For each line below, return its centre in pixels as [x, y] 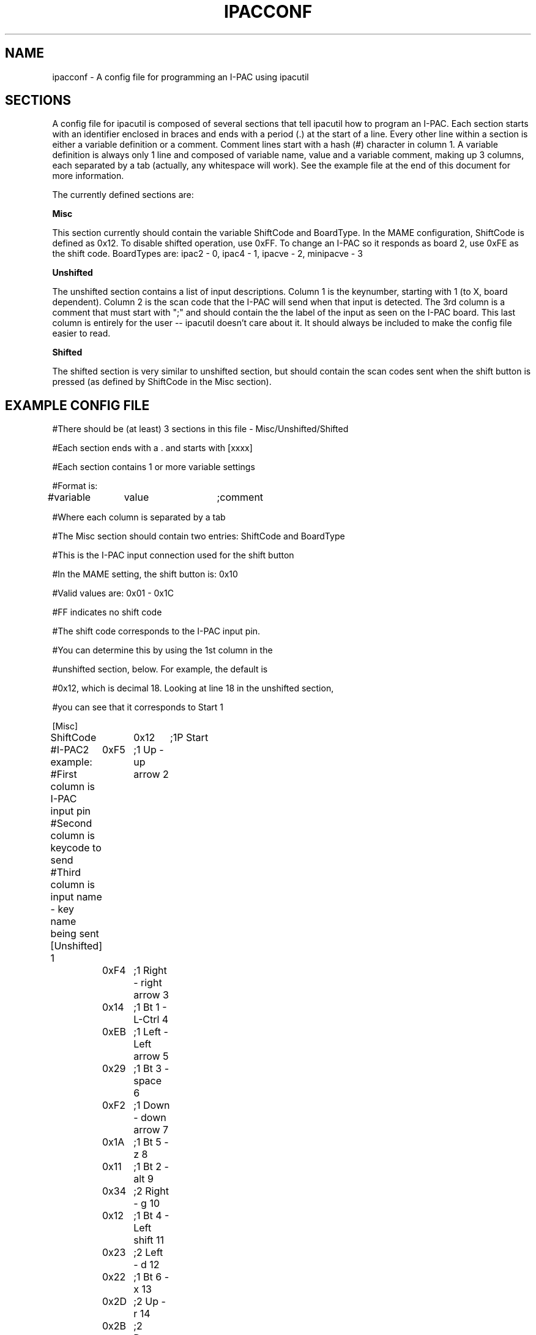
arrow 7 [151, 1130]
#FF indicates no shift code [107, 612]
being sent [75, 934]
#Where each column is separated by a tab [139, 517]
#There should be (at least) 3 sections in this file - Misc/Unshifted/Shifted [200, 429]
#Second [71, 823]
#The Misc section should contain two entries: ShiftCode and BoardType [199, 536]
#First [64, 774]
